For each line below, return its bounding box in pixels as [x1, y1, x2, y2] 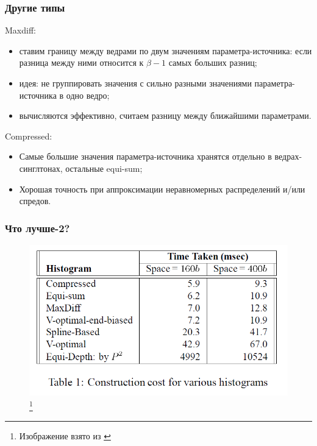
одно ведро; [66, 88, 110, 101]
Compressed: [5, 129, 52, 142]
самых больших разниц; [168, 56, 257, 69]
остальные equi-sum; [65, 161, 143, 174]
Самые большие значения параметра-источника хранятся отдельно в [19, 150, 272, 163]
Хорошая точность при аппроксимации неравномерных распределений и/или [19, 182, 305, 195]
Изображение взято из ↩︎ [19, 430, 111, 442]
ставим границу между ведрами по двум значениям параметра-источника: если [19, 44, 312, 57]
